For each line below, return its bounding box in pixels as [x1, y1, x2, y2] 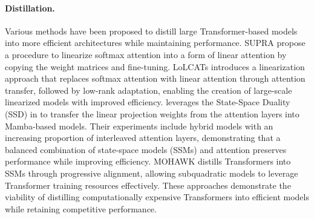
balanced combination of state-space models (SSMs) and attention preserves [5, 143, 287, 155]
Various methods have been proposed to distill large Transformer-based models [5, 24, 298, 37]
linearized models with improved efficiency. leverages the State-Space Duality [5, 96, 290, 108]
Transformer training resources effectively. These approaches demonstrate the [5, 178, 291, 191]
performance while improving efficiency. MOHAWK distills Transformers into [5, 155, 291, 168]
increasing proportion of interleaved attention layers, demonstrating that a [5, 131, 281, 144]
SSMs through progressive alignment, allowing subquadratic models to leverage [5, 166, 298, 179]
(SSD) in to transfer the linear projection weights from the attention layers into [5, 107, 299, 120]
